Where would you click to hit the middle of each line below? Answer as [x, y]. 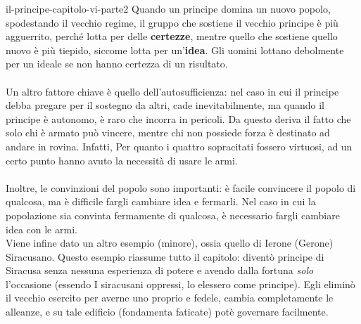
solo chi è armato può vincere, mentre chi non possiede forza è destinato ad [168, 132]
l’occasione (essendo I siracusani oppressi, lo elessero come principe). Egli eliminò [180, 284]
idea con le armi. [42, 229]
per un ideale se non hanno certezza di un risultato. [117, 64]
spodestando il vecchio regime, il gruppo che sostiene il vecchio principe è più [172, 22]
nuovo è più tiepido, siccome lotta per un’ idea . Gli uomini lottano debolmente [175, 50]
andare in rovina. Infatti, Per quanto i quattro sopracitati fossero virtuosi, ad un [179, 146]
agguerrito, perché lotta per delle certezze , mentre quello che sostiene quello [172, 36]
